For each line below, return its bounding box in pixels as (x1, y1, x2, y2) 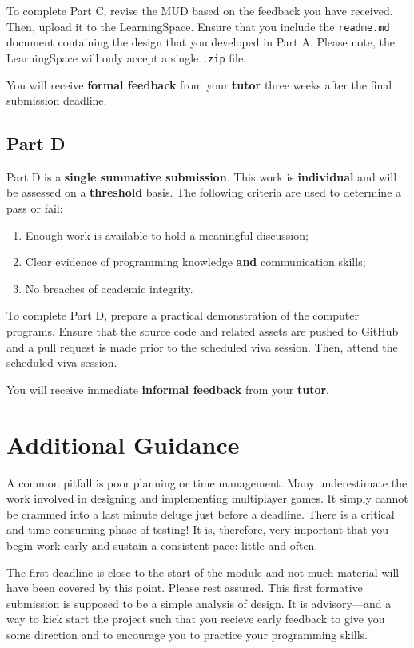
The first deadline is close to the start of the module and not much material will (6, 563, 400, 580)
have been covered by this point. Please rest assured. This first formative (6, 579, 363, 596)
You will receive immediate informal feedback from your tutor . (6, 380, 330, 397)
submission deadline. (6, 92, 107, 109)
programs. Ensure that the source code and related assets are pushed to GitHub (6, 323, 399, 340)
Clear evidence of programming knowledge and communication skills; (25, 253, 366, 270)
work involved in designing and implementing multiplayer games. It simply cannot (6, 490, 408, 507)
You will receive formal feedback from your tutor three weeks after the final (6, 76, 392, 93)
